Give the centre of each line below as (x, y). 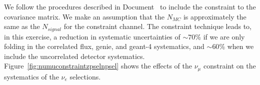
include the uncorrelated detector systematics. (74, 56)
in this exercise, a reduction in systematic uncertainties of (92, 36)
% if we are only (220, 36)
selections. (85, 76)
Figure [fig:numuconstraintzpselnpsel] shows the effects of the (98, 66)
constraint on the (229, 66)
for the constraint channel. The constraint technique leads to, (157, 26)
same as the (22, 26)
